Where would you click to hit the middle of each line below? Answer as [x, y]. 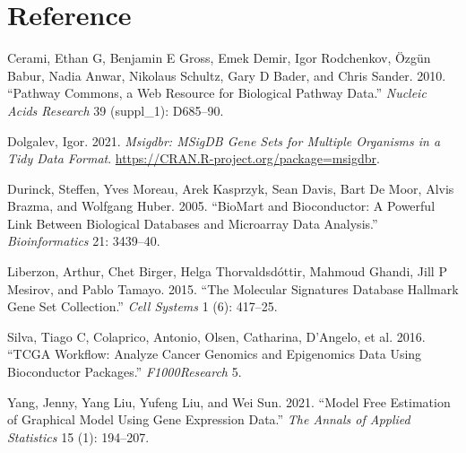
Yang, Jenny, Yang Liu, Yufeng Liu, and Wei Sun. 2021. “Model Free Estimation [229, 401]
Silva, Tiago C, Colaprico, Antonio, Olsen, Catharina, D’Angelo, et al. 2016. [216, 336]
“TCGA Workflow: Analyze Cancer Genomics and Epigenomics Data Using [215, 354]
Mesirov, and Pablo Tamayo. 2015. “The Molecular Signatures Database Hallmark [233, 288]
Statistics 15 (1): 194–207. [78, 436]
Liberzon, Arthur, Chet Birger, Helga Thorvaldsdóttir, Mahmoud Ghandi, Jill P [227, 271]
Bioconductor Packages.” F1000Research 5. [125, 372]
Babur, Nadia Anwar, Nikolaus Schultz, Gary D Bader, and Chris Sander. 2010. [227, 75]
